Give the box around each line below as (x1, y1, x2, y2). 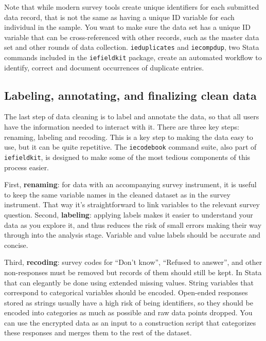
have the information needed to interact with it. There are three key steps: (4, 121, 239, 132)
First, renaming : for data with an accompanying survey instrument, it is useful (4, 179, 257, 190)
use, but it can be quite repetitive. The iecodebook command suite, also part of (4, 141, 257, 152)
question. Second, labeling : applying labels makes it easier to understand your (4, 209, 253, 220)
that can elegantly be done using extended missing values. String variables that (4, 277, 254, 288)
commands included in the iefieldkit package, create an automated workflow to (4, 52, 262, 63)
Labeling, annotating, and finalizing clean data (4, 87, 257, 103)
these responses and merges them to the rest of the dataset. (4, 327, 192, 338)
